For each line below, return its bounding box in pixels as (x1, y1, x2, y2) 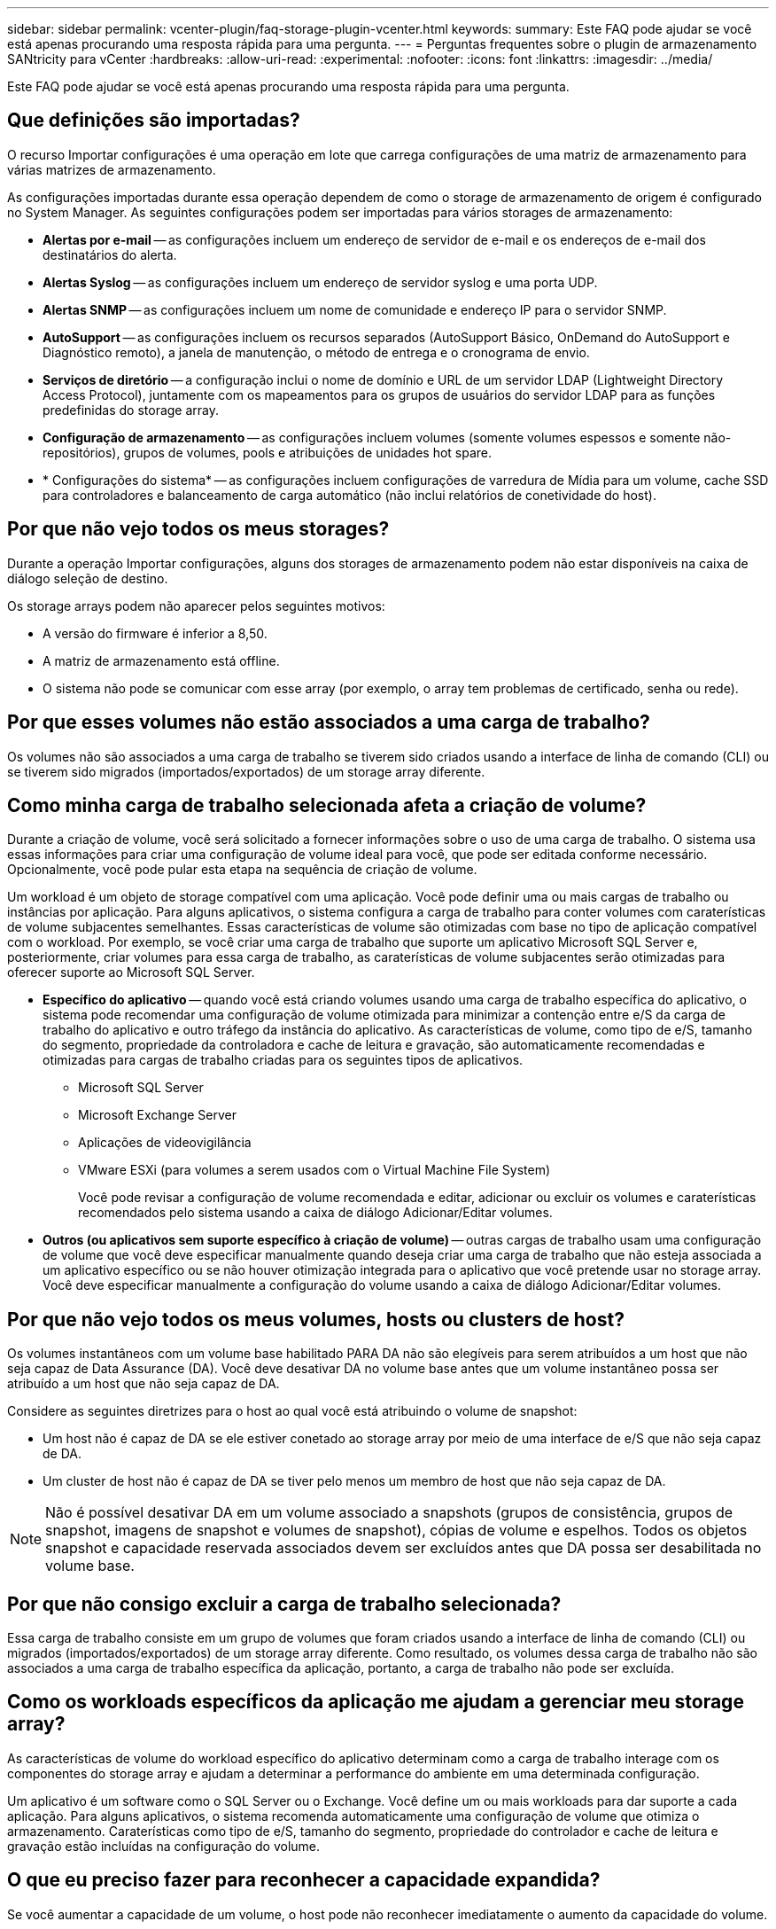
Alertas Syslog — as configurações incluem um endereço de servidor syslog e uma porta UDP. (43, 274, 598, 290)
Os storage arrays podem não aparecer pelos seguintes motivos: (7, 597, 385, 613)
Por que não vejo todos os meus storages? (7, 518, 390, 541)
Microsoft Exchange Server (78, 1107, 237, 1123)
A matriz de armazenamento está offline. (43, 652, 280, 668)
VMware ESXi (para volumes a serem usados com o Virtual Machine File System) (78, 1162, 551, 1178)
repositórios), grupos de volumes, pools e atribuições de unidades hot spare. (43, 444, 493, 460)
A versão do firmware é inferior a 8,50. (43, 625, 268, 641)
